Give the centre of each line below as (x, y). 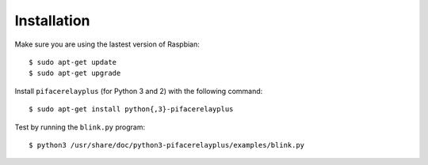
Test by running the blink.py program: (80, 127)
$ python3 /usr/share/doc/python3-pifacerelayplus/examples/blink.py (167, 145)
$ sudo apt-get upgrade (75, 73)
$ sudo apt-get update (73, 62)
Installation (52, 21)
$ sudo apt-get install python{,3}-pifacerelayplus (131, 109)
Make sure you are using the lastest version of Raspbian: (107, 44)
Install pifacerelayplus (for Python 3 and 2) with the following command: (139, 91)
